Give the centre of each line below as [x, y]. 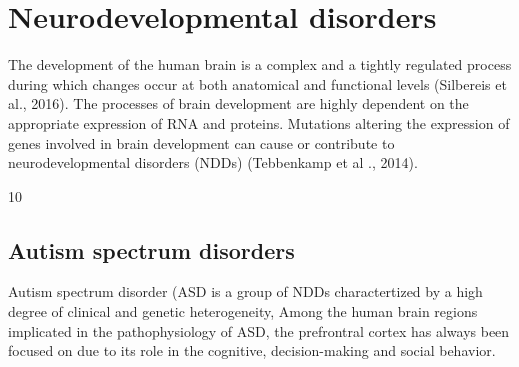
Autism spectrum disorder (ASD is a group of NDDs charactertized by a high [245, 291]
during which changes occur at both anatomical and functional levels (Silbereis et [257, 83]
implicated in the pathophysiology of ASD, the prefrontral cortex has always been [259, 330]
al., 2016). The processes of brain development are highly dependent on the [238, 103]
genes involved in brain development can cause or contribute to [201, 142]
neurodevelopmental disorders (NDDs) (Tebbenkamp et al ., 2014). [213, 162]
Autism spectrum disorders [151, 249]
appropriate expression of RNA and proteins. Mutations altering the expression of [259, 122]
